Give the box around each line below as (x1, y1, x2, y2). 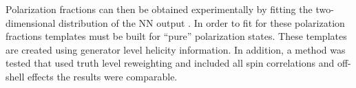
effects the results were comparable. (27, 69, 178, 83)
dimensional (6, 15, 56, 30)
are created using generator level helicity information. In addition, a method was (6, 42, 346, 56)
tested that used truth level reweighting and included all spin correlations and (6, 56, 335, 70)
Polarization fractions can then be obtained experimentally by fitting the (6, 2, 313, 16)
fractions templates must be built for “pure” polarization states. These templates (6, 29, 347, 43)
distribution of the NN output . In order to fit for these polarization (59, 15, 345, 30)
